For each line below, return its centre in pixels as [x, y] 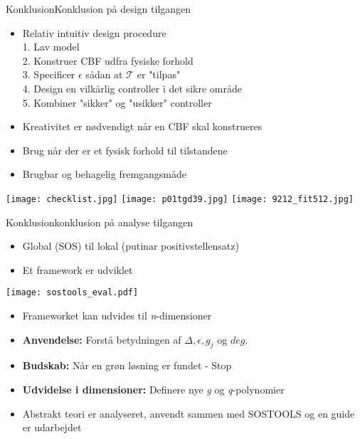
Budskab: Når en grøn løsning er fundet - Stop [127, 365]
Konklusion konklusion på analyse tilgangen [100, 222]
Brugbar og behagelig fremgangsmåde [105, 174]
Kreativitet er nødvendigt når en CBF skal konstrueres [142, 126]
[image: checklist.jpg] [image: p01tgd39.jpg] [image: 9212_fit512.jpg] [180, 199]
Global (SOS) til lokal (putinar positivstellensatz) [131, 246]
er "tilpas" [159, 74]
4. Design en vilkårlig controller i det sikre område [132, 88]
